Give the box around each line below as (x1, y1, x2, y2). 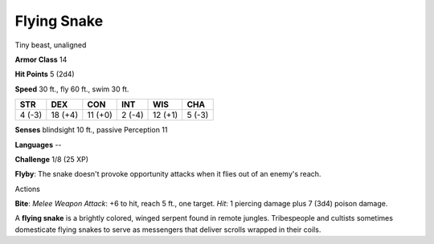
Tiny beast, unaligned (14, 40, 87, 50)
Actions (14, 184, 40, 193)
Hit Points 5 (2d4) (14, 69, 76, 79)
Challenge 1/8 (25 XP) (14, 154, 88, 164)
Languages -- (14, 140, 62, 149)
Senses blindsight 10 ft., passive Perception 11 (14, 125, 168, 135)
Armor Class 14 (14, 55, 68, 64)
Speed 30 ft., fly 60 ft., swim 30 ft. (14, 84, 129, 94)
